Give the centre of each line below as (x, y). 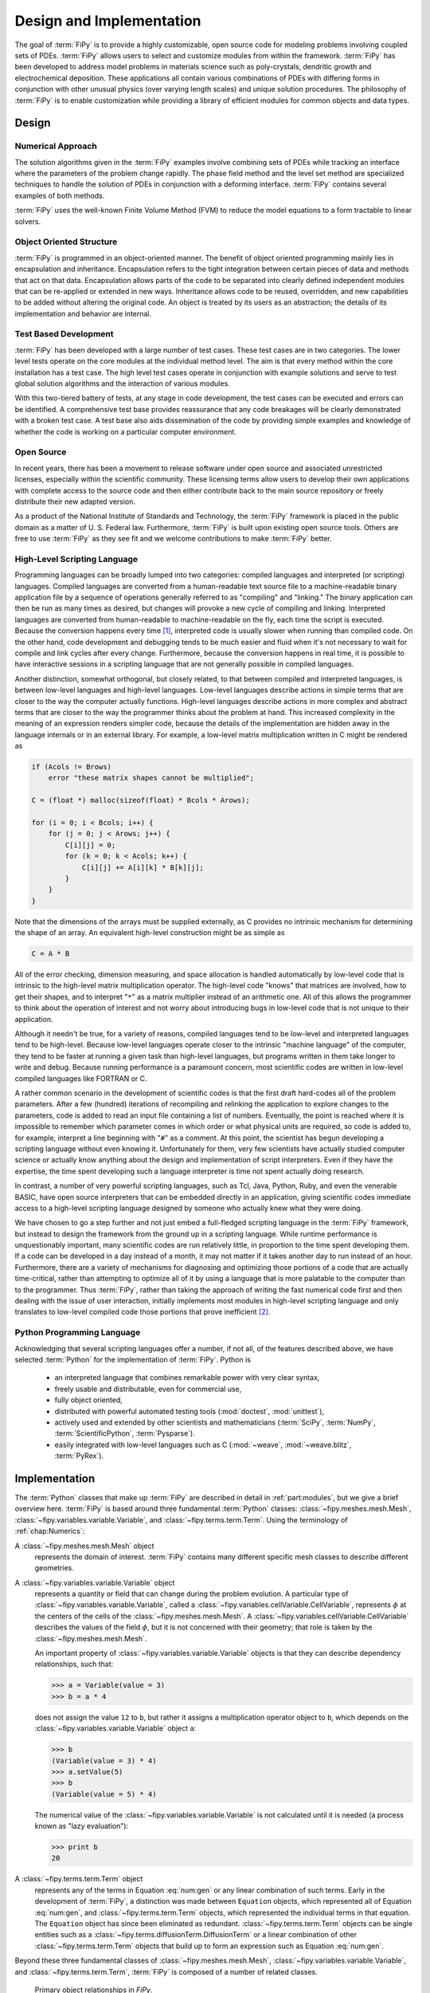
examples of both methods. (60, 195)
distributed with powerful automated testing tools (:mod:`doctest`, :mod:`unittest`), (190, 1411)
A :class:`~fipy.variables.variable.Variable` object (95, 1582)
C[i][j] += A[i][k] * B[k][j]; (143, 867)
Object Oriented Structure (66, 242)
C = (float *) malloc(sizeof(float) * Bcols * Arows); (141, 800)
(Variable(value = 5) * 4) (104, 1794)
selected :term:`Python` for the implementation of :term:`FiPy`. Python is (133, 1359)
